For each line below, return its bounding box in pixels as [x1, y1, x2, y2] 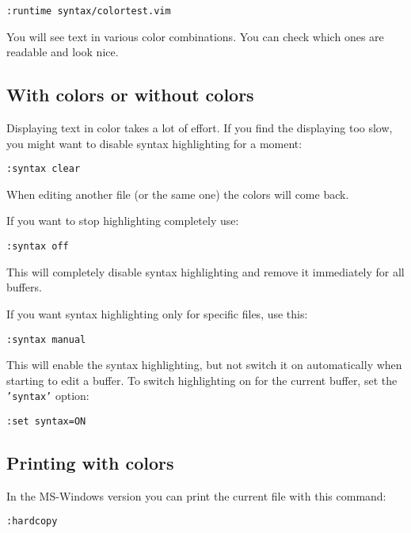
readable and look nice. [6, 44, 119, 60]
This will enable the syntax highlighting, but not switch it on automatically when [6, 356, 402, 373]
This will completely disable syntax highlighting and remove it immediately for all [6, 263, 405, 280]
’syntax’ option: [6, 387, 89, 404]
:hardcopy [6, 516, 58, 527]
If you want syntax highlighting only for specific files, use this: [6, 305, 308, 322]
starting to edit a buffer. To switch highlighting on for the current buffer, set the [6, 371, 398, 388]
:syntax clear [6, 163, 81, 175]
